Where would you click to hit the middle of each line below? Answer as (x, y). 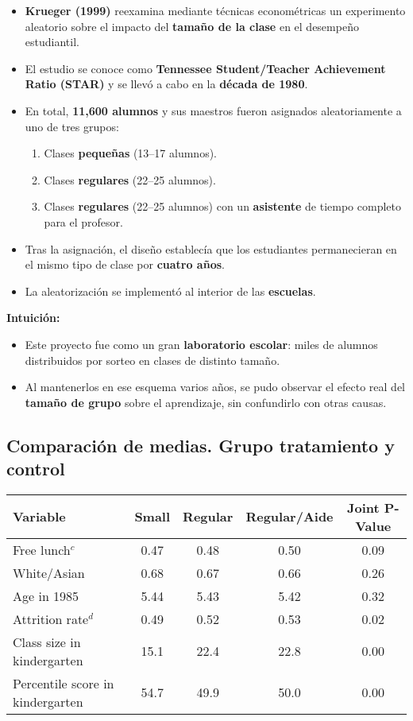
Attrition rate (51, 618)
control (36, 469)
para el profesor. (83, 221)
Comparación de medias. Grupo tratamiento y (201, 445)
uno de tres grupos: (72, 126)
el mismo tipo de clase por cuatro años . (125, 264)
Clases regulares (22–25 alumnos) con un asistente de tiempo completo (222, 206)
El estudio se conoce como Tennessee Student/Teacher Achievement (205, 68)
